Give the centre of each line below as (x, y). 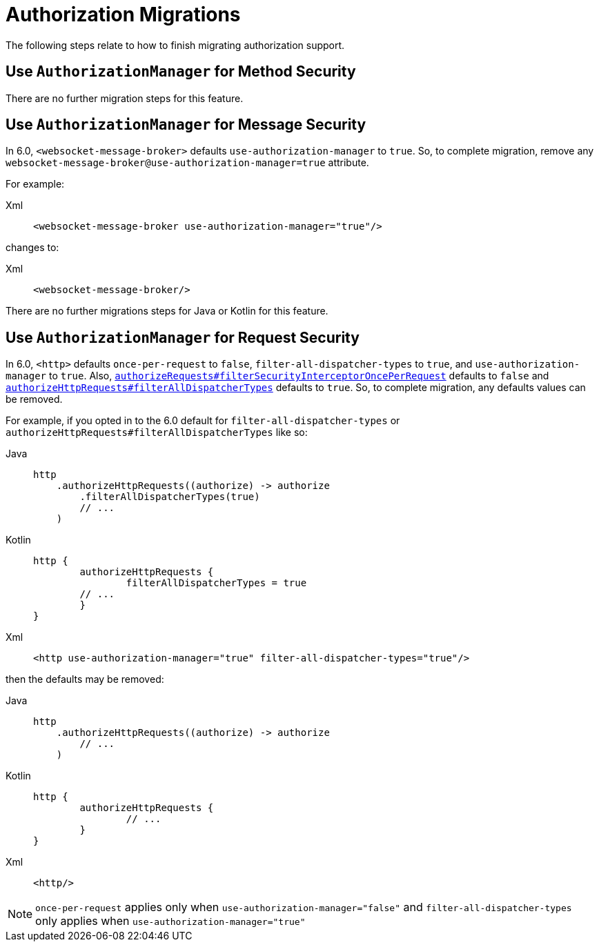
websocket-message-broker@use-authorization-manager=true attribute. (187, 163)
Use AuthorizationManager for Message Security (186, 125)
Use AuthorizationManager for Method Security (181, 72)
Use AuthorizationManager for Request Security (183, 337)
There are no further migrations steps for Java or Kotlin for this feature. (167, 311)
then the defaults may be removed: (85, 679)
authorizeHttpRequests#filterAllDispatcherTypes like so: (157, 432)
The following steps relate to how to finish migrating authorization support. (175, 45)
